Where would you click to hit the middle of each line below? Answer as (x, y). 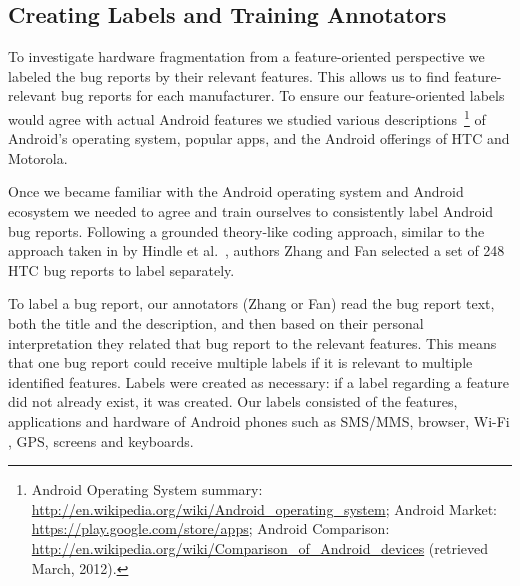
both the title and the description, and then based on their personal (216, 322)
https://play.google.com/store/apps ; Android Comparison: (210, 528)
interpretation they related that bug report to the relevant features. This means (252, 342)
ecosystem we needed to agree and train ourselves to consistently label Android (251, 211)
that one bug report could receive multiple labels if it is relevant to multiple (240, 362)
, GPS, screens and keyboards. (101, 440)
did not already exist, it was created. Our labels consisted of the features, (233, 401)
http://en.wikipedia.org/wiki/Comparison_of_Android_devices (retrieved (260, 547)
